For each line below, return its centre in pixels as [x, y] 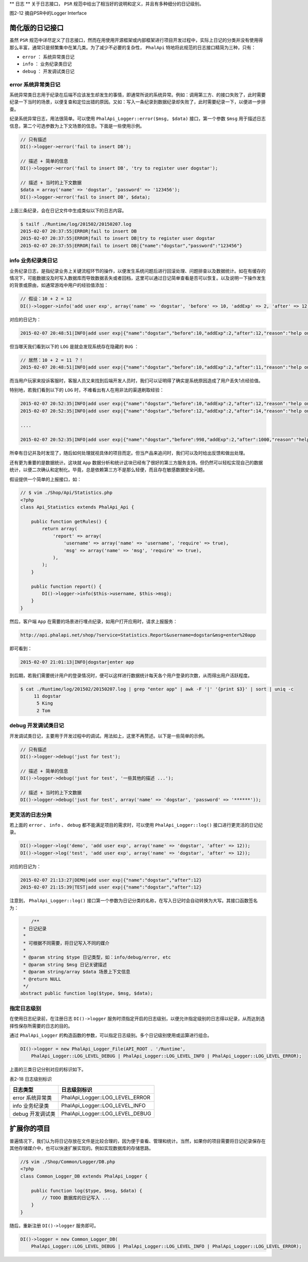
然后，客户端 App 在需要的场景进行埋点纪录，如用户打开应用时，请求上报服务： [94, 621]
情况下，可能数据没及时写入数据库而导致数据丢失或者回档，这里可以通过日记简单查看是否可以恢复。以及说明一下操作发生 [138, 278]
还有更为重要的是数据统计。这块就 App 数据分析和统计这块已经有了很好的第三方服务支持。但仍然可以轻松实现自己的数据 [136, 463]
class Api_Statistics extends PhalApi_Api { [77, 507]
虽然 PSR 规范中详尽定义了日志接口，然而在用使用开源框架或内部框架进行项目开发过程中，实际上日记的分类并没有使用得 [136, 40]
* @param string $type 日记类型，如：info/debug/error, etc [97, 957]
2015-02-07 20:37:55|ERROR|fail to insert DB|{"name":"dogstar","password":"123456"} [131, 245]
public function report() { [66, 586]
